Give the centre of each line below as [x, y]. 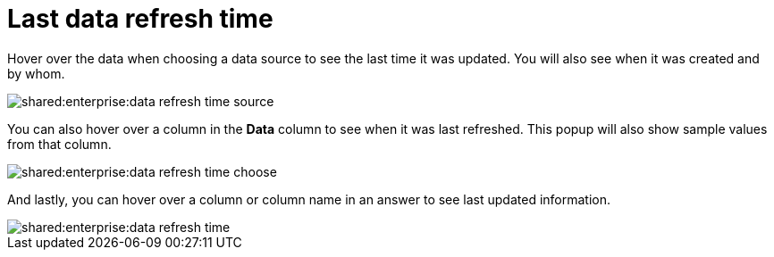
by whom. [36, 73]
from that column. [59, 144]
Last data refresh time [140, 19]
